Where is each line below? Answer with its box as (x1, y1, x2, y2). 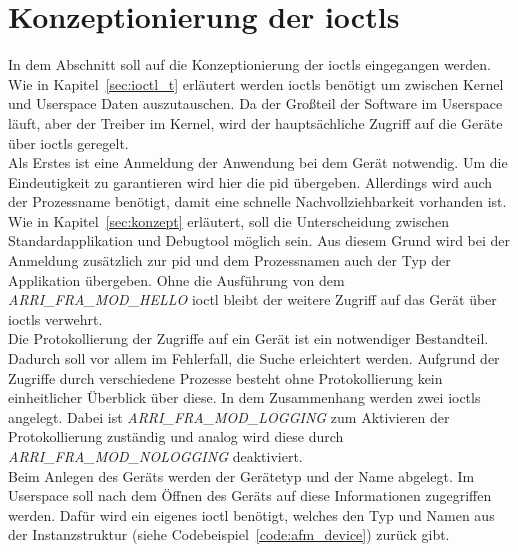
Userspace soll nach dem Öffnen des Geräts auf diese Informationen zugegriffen (8, 485, 492, 506)
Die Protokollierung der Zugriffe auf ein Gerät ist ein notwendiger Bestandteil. (8, 328, 489, 349)
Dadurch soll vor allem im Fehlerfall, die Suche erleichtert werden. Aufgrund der (8, 348, 500, 369)
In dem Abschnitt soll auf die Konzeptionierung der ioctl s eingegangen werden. (8, 54, 491, 75)
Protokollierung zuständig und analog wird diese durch (8, 426, 344, 447)
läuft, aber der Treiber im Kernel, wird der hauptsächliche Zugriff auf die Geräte (8, 112, 503, 133)
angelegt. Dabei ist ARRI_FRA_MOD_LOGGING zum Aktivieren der (8, 406, 450, 427)
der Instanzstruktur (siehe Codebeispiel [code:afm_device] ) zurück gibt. (8, 524, 450, 545)
